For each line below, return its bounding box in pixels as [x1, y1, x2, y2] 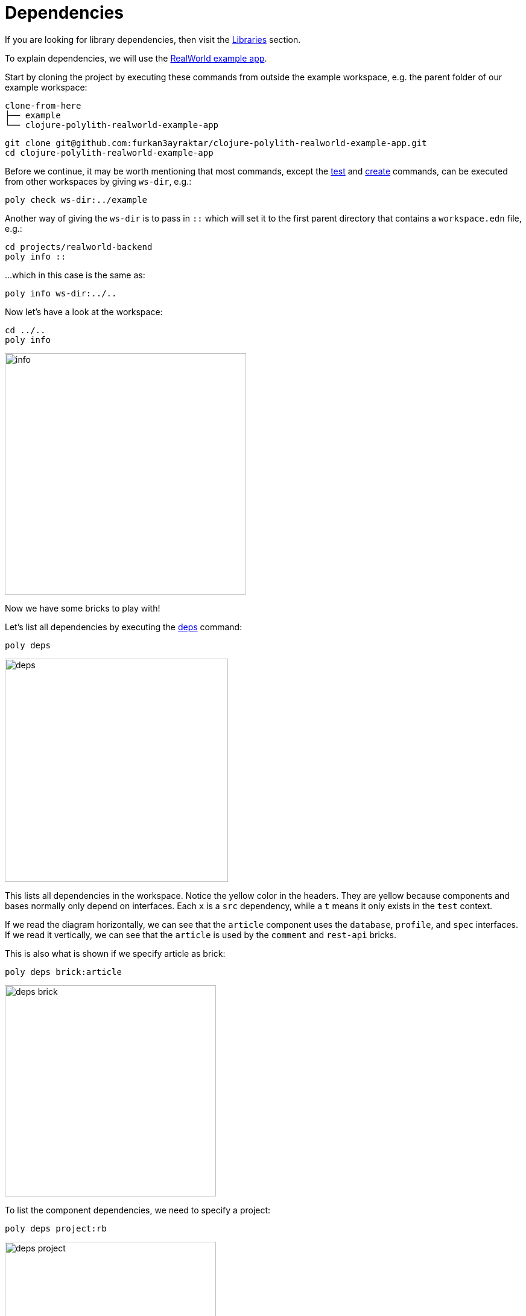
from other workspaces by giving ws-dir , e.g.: [5, 176, 192, 187]
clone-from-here [5, 100, 81, 110]
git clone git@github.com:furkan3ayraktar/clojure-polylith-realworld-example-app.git [5, 138, 427, 148]
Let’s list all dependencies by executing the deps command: [5, 621, 242, 632]
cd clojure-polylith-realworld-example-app [5, 147, 214, 158]
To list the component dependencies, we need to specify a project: [5, 1204, 271, 1215]
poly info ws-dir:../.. [5, 288, 117, 298]
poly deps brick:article [5, 966, 122, 977]
